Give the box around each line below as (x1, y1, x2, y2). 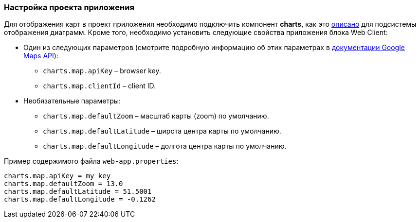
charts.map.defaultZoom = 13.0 (4, 180, 123, 188)
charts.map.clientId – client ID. (43, 82, 156, 90)
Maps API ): (23, 51, 58, 60)
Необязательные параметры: (23, 97, 121, 105)
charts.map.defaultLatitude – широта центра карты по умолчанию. (43, 127, 281, 136)
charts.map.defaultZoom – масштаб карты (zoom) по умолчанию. (43, 112, 269, 120)
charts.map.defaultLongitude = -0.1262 (4, 195, 156, 204)
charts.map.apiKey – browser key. (43, 67, 161, 75)
